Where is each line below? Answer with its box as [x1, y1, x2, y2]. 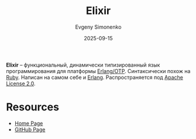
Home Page [14, 120, 43, 127]
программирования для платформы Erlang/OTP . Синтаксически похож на [6, 67, 191, 74]
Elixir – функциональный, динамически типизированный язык [6, 61, 160, 68]
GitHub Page [14, 126, 46, 133]
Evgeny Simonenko [75, 23, 122, 30]
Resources [6, 100, 60, 114]
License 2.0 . [6, 80, 36, 87]
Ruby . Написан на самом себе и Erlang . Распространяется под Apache [6, 74, 183, 81]
